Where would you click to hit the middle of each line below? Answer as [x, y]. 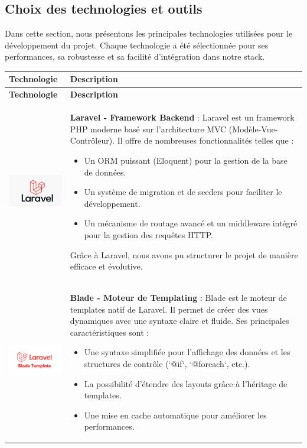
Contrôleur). [92, 140]
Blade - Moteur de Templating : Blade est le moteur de [178, 297]
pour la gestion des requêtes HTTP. [148, 234]
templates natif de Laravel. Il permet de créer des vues [169, 309]
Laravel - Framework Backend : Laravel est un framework [182, 117]
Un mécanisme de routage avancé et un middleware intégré [191, 223]
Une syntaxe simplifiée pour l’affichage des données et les [187, 352]
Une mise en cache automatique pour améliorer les [175, 415]
